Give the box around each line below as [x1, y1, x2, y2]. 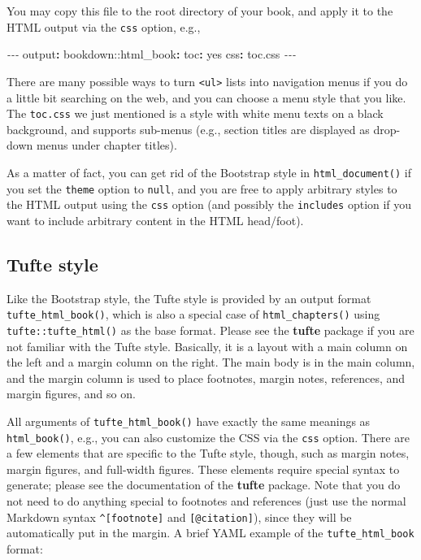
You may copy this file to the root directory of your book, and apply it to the [7, 2, 393, 19]
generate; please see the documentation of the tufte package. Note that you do [7, 476, 401, 493]
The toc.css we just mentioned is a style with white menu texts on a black [7, 105, 384, 122]
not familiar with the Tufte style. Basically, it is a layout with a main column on [7, 337, 408, 354]
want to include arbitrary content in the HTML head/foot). [7, 211, 304, 228]
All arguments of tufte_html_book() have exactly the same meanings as [7, 412, 371, 429]
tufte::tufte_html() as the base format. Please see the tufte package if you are [7, 321, 414, 338]
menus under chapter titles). [36, 137, 177, 154]
